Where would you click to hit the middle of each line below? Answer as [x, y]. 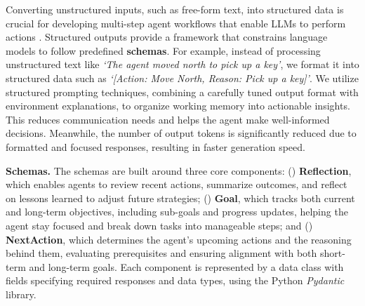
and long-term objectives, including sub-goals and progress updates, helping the [177, 212]
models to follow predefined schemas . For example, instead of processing [163, 50]
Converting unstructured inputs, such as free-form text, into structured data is [175, 9]
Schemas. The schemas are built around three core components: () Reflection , [179, 170]
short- [333, 253]
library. [21, 294]
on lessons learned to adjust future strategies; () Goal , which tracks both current [180, 198]
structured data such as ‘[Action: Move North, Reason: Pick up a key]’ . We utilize [182, 78]
